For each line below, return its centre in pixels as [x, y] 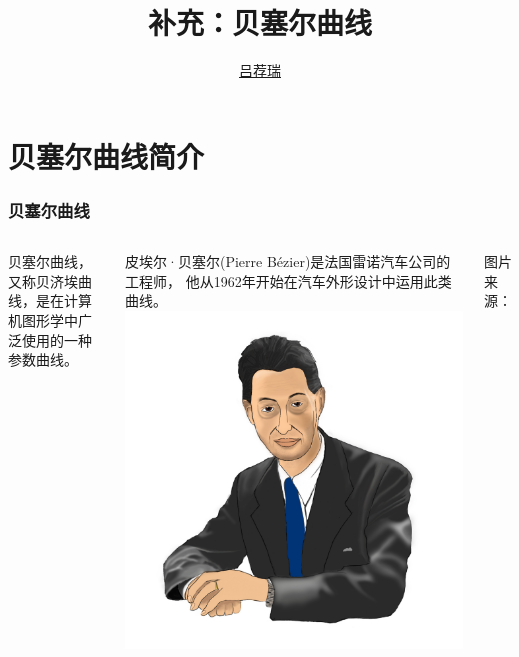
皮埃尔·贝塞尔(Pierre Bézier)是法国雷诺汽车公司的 [288, 261]
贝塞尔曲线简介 [106, 155]
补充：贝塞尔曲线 [259, 22]
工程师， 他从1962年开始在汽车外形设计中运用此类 [288, 280]
